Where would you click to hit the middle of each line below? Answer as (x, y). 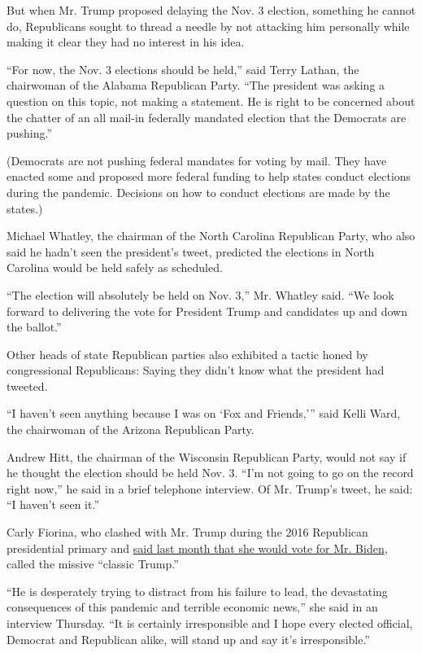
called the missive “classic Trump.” (93, 564)
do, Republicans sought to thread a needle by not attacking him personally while (208, 26)
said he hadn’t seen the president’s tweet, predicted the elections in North (191, 251)
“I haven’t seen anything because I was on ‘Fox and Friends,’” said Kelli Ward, (204, 413)
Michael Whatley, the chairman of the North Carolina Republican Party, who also (211, 236)
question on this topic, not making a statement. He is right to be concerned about (211, 101)
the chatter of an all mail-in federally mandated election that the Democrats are (207, 117)
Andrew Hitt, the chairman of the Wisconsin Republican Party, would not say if (207, 456)
